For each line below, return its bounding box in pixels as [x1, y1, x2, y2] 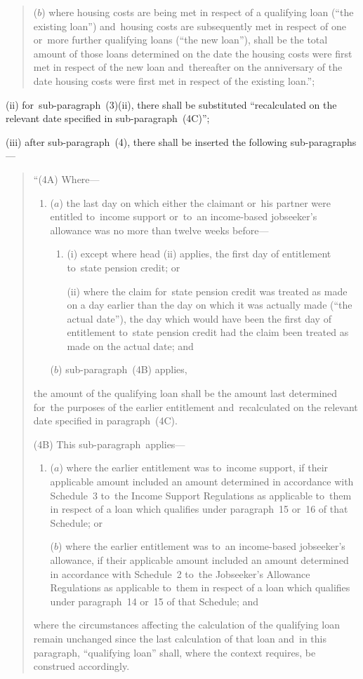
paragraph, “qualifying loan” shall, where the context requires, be [33, 645, 316, 659]
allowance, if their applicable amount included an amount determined [50, 553, 349, 567]
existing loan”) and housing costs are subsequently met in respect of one [33, 18, 346, 33]
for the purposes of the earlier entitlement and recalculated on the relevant [33, 399, 358, 414]
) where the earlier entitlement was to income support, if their [59, 460, 329, 475]
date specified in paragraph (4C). [33, 413, 178, 428]
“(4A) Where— [33, 171, 100, 186]
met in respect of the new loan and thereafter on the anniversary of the [33, 60, 343, 74]
